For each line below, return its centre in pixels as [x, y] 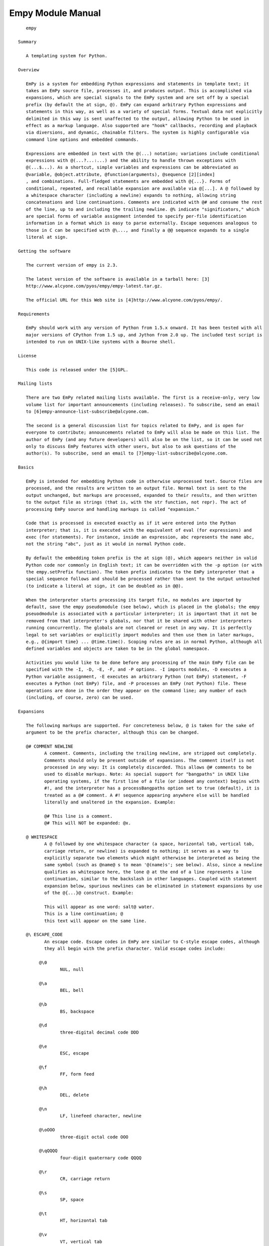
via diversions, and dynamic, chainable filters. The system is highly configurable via [137, 133]
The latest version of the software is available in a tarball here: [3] [118, 279]
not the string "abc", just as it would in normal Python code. [106, 544]
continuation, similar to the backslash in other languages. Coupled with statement [151, 879]
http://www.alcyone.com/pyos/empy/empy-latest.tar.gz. [94, 286]
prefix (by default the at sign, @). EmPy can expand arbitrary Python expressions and [136, 104]
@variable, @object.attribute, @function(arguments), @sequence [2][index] [120, 174]
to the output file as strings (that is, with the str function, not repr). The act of [136, 502]
